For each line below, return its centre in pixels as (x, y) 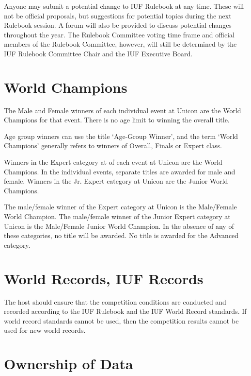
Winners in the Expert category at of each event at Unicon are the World (113, 162)
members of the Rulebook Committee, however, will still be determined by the (120, 44)
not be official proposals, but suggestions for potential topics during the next (118, 15)
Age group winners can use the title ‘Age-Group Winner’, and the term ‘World (121, 136)
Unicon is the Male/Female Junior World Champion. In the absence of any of (119, 226)
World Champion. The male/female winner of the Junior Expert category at (117, 216)
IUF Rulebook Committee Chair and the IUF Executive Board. (98, 53)
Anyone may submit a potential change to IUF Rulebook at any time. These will (124, 6)
